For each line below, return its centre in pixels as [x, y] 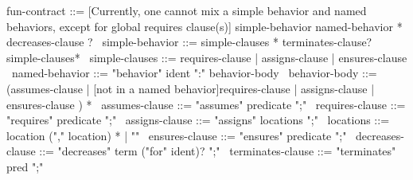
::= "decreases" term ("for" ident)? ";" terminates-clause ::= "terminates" [218, 151]
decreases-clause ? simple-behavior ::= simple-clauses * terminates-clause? [189, 42]
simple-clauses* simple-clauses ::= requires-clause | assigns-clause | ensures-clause [207, 57]
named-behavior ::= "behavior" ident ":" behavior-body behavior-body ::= [194, 73]
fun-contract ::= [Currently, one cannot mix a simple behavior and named [187, 10]
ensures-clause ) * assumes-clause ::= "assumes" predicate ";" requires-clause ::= [206, 104]
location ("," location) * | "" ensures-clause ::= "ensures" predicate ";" [177, 135]
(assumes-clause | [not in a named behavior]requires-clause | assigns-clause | [191, 88]
